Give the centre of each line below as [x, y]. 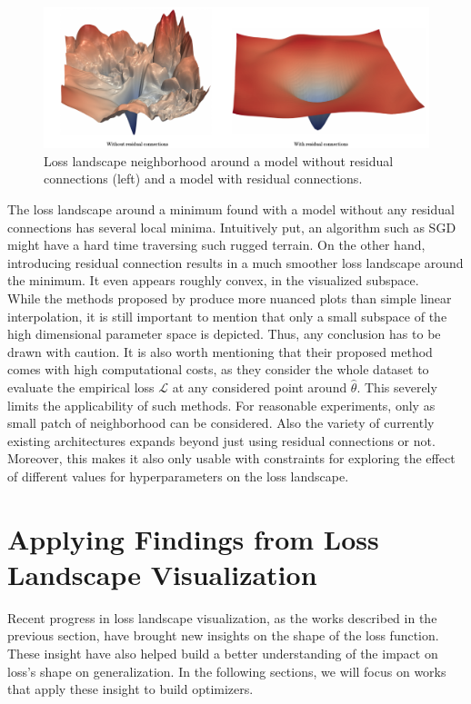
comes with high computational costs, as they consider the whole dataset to [218, 369]
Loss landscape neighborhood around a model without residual [219, 160]
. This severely [397, 387]
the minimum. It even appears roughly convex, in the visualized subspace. [213, 280]
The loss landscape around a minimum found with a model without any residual [231, 209]
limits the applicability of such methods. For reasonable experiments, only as [221, 405]
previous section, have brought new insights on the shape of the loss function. [223, 635]
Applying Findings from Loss [193, 538]
